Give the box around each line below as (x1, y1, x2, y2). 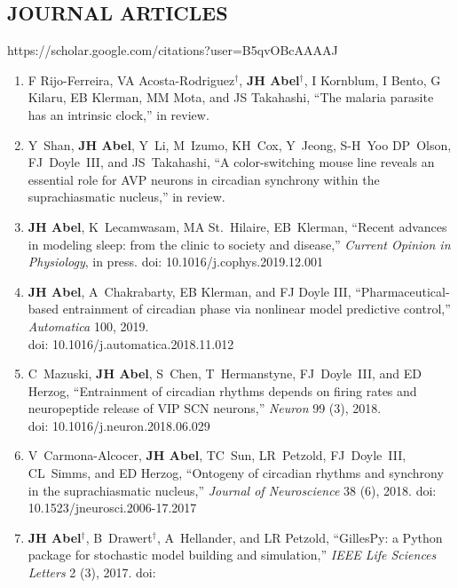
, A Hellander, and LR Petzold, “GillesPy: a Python (156, 528, 443, 546)
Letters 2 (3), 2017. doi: (28, 563, 156, 582)
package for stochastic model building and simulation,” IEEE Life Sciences (28, 545, 437, 564)
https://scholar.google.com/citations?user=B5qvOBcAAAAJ (7, 41, 338, 60)
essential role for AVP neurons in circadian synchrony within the (28, 170, 380, 188)
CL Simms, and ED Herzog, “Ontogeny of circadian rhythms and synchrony (28, 464, 444, 482)
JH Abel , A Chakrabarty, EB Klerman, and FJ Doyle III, (28, 282, 351, 300)
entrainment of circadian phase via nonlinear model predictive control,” (62, 299, 451, 318)
